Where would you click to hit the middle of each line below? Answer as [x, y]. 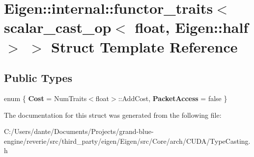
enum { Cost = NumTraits [45, 98]
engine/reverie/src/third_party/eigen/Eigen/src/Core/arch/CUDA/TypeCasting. [127, 141]
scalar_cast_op [58, 27]
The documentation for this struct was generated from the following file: [113, 115]
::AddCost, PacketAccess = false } [173, 98]
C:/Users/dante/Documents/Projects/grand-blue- [79, 131]
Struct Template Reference [144, 46]
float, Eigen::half [192, 27]
